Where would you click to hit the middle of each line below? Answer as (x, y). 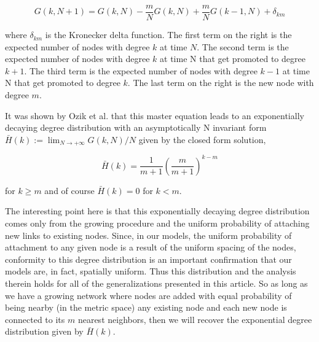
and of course (69, 190)
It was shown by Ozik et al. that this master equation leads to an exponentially (155, 115)
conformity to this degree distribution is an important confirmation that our (148, 259)
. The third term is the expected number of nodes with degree (141, 70)
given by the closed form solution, (202, 139)
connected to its (35, 319)
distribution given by (44, 331)
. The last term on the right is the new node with (221, 83)
